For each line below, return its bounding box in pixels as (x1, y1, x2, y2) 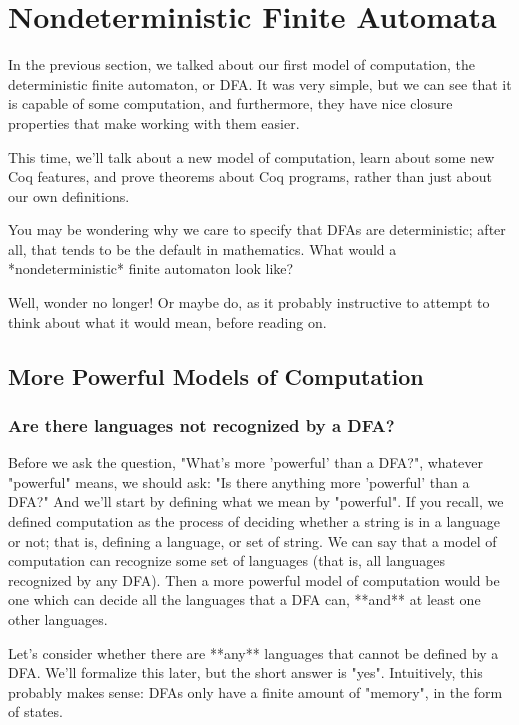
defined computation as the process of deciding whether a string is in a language (8, 511, 501, 532)
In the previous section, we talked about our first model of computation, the (8, 54, 476, 75)
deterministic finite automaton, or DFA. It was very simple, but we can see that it (8, 73, 512, 94)
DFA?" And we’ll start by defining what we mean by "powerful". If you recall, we (8, 491, 504, 512)
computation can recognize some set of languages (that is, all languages (8, 550, 446, 571)
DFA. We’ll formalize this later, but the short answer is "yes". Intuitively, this (8, 662, 483, 683)
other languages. (8, 609, 108, 629)
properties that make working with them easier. (8, 112, 300, 133)
